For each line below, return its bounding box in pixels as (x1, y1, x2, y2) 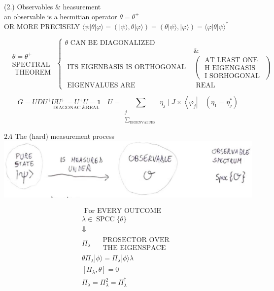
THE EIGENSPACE (103, 245, 166, 252)
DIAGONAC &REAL (53, 105, 100, 110)
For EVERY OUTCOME (84, 208, 161, 215)
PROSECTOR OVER (103, 237, 170, 244)
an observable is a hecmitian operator (4, 11, 117, 21)
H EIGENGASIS (205, 64, 256, 72)
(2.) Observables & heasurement (4, 1, 101, 11)
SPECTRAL (12, 61, 50, 68)
